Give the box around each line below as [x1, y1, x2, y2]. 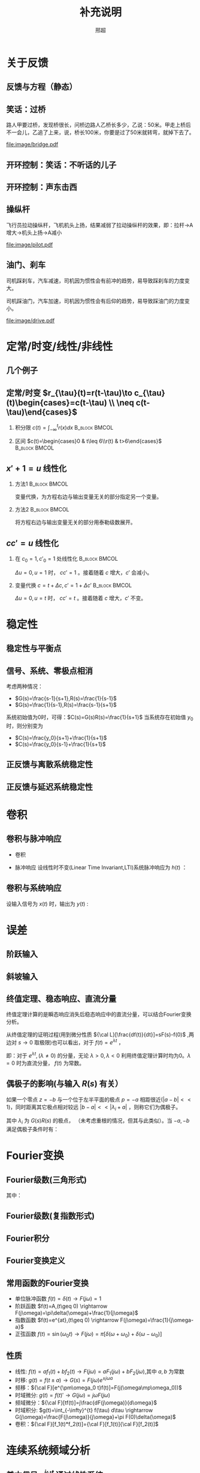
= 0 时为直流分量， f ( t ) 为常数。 [6, 1059, 85, 1067]
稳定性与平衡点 [6, 644, 62, 654]
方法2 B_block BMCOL [14, 506, 70, 513]
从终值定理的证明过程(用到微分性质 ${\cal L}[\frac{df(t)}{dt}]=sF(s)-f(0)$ [6, 1031, 186, 1038]
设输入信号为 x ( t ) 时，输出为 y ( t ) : [6, 900, 89, 907]
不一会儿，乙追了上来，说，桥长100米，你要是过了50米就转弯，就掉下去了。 [6, 129, 195, 136]
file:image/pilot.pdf [6, 241, 53, 248]
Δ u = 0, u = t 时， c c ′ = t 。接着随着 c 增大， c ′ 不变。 [14, 594, 147, 602]
